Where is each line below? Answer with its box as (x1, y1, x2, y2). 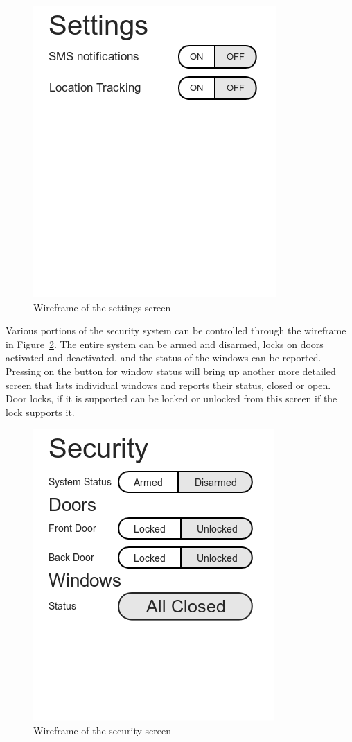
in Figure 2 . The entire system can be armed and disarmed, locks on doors (6, 336, 324, 351)
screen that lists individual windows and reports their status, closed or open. (6, 377, 331, 392)
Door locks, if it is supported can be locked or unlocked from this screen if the (6, 391, 337, 406)
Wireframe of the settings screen (33, 300, 171, 314)
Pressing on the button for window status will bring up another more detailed (6, 363, 336, 378)
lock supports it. (6, 404, 75, 419)
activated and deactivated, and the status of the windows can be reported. (6, 350, 322, 365)
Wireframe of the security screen (33, 723, 172, 737)
